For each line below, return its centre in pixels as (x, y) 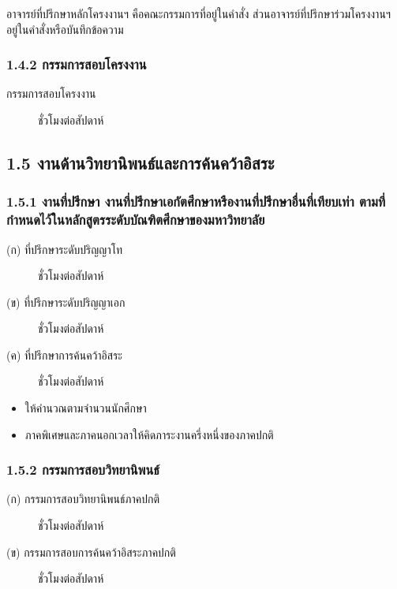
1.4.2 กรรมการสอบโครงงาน (77, 64)
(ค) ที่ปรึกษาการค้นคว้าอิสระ (64, 354)
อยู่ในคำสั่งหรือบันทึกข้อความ (65, 29)
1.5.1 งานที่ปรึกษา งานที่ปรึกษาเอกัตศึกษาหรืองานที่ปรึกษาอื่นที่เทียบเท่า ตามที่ (196, 201)
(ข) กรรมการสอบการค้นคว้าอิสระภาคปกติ (91, 552)
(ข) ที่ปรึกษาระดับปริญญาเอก (66, 302)
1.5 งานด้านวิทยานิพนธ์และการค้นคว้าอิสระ (140, 162)
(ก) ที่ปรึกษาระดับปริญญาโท (65, 249)
